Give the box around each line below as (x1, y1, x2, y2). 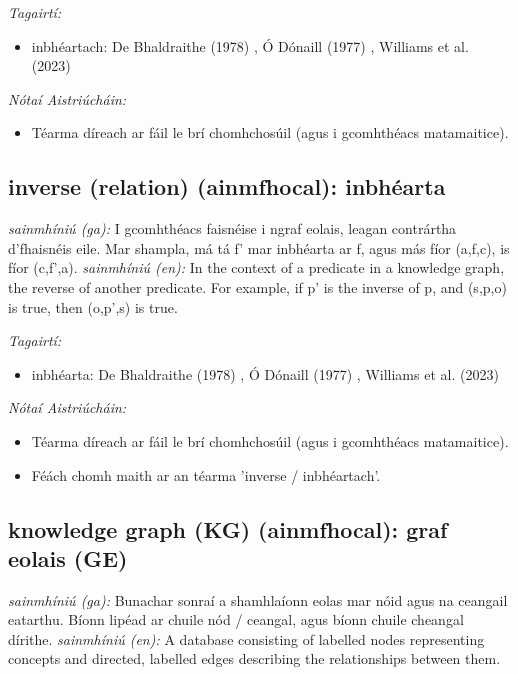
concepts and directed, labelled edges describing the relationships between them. (8, 648, 501, 669)
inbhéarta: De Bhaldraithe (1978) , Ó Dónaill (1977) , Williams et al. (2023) (31, 363, 499, 384)
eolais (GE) (8, 542, 128, 573)
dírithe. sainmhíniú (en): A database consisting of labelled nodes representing (8, 628, 485, 649)
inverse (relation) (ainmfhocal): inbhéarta (8, 171, 446, 202)
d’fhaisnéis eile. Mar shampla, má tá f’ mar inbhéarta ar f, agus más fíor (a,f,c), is (8, 237, 510, 258)
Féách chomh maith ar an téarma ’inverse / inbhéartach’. (31, 464, 381, 485)
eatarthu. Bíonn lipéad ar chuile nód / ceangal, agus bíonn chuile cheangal (8, 609, 464, 630)
